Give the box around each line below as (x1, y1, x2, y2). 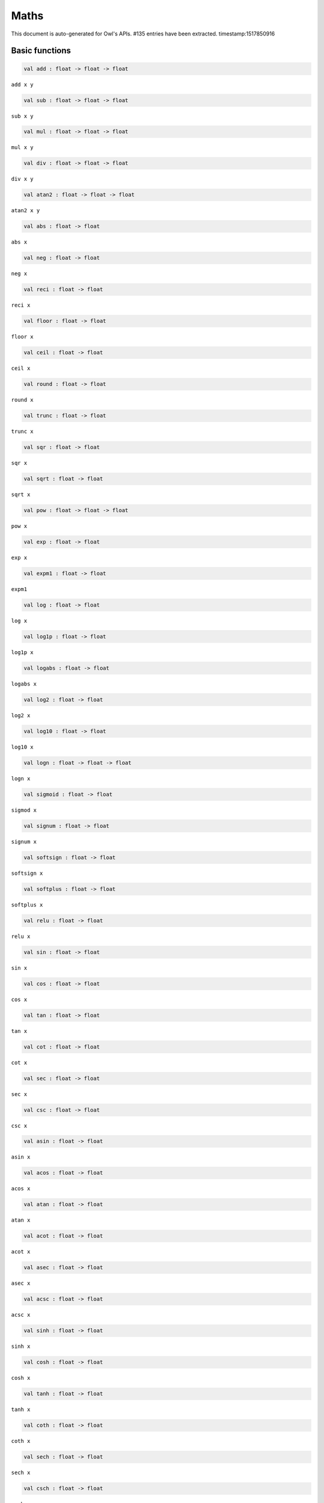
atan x (11, 1217, 31, 1223)
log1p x (11, 649, 34, 655)
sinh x (11, 1343, 31, 1350)
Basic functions (11, 46, 71, 56)
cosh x (11, 1374, 31, 1382)
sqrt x (11, 491, 31, 498)
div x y (11, 176, 34, 183)
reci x (11, 302, 31, 309)
